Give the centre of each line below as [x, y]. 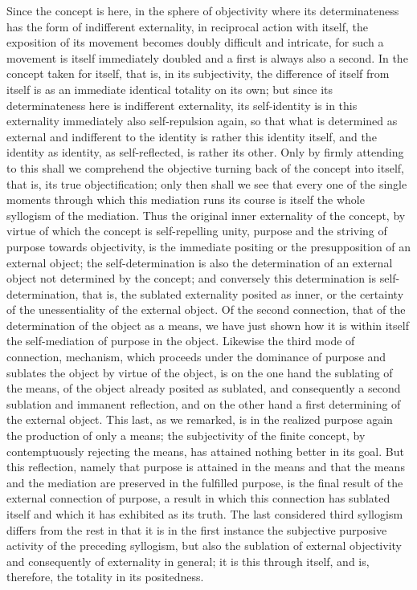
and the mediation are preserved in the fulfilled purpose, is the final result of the [205, 482]
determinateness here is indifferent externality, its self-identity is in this [182, 105]
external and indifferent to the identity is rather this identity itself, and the [192, 136]
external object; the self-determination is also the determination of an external [200, 262]
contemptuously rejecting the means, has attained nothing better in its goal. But [205, 451]
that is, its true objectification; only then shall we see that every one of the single [207, 183]
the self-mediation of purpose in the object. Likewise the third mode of [181, 341]
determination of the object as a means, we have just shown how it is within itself [208, 325]
